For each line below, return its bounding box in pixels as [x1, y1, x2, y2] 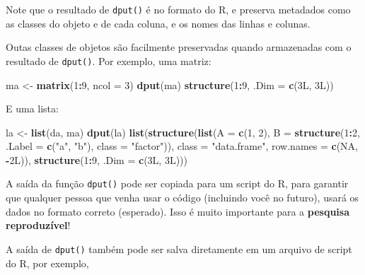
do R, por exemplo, [6, 255, 89, 270]
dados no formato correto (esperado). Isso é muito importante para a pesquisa [6, 204, 349, 218]
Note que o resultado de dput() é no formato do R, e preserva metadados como [6, 2, 351, 16]
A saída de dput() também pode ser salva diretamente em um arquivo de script [6, 241, 352, 256]
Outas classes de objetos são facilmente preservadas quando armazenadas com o [6, 40, 352, 54]
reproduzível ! [6, 218, 71, 233]
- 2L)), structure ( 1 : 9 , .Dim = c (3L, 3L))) [6, 152, 188, 167]
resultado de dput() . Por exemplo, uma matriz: [6, 53, 212, 68]
